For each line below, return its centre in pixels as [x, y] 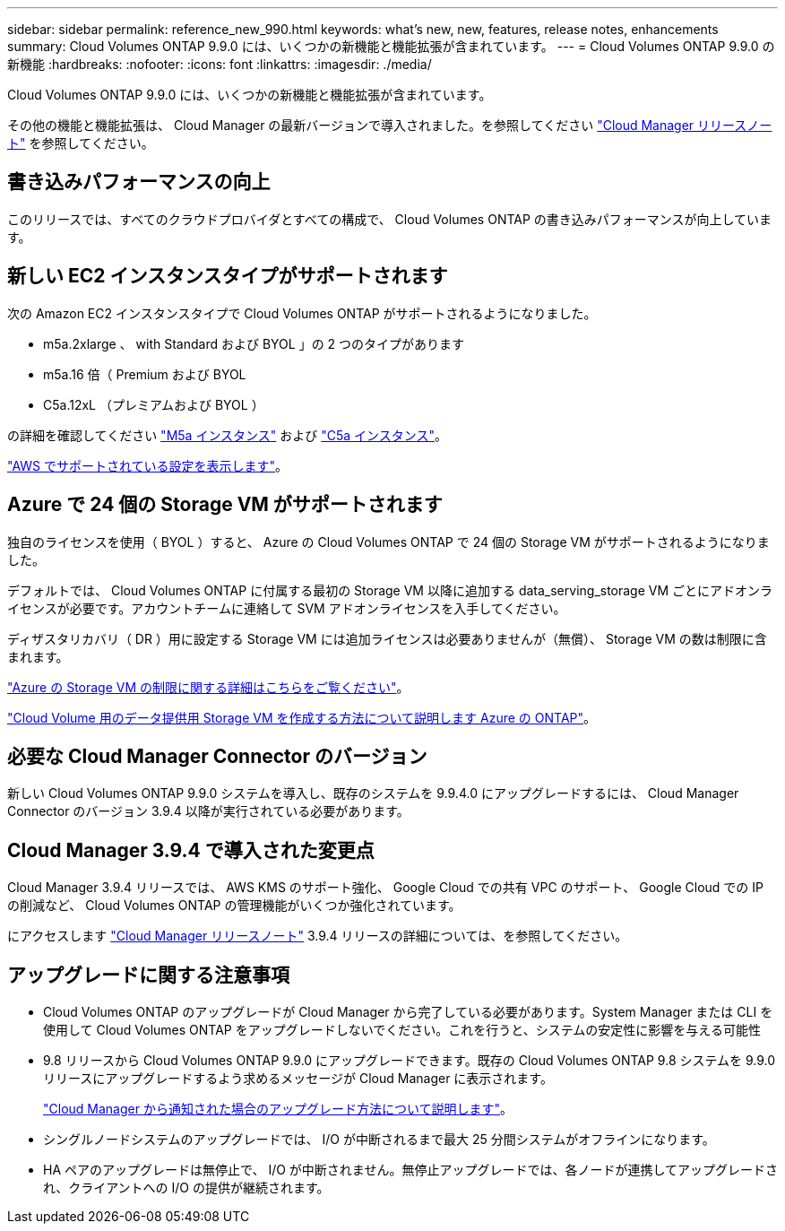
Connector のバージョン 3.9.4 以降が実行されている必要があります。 [208, 811]
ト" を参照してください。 [81, 143]
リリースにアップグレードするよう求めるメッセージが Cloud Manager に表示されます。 [298, 1079]
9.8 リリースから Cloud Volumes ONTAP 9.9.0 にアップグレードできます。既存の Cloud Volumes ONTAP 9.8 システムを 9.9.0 [410, 1061]
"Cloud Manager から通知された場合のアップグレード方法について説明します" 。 [278, 1109]
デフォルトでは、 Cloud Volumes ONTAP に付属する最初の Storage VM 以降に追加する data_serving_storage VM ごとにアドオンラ [390, 590]
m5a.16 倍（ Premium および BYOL [145, 374]
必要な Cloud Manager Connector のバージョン [217, 756]
